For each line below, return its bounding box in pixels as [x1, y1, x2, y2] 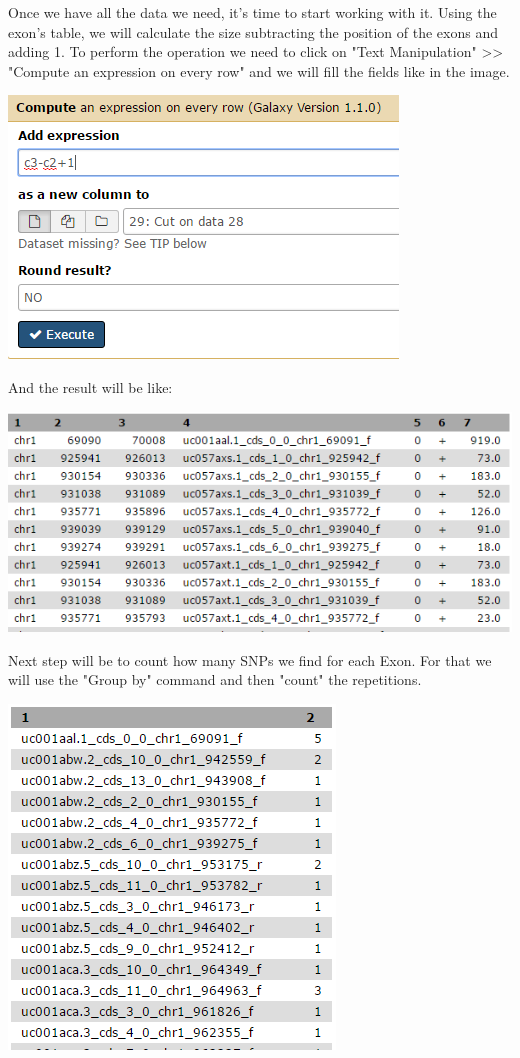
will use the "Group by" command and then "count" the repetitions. [8, 669, 422, 690]
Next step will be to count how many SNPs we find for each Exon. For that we [8, 649, 492, 670]
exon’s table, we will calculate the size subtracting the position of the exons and [8, 21, 499, 42]
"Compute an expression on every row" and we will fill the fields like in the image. [8, 60, 510, 81]
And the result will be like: [8, 376, 173, 397]
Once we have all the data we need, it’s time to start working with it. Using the [8, 2, 497, 22]
